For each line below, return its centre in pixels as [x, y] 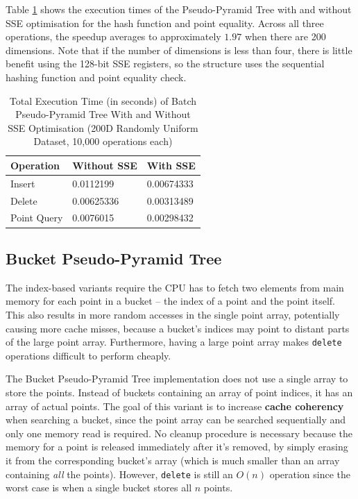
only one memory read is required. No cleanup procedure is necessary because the [179, 433]
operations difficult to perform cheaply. [88, 355]
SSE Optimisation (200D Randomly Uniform [103, 127]
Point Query [37, 218]
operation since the [310, 474]
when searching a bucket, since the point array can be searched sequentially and [176, 420]
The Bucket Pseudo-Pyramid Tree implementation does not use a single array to [177, 379]
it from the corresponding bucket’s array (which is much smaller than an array [173, 460]
